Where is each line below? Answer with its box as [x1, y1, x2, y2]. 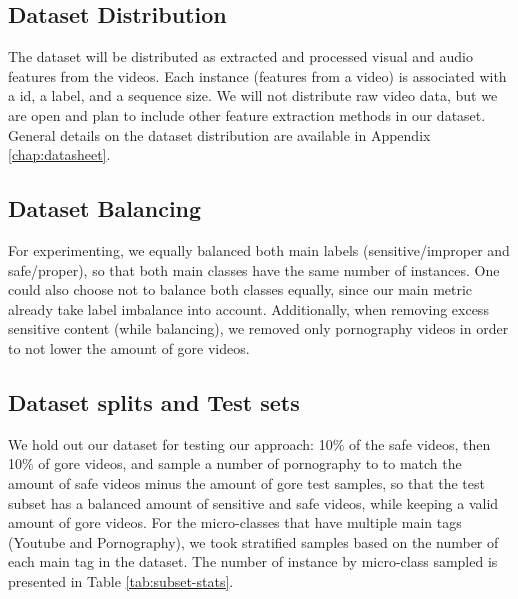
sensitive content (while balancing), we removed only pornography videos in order [8, 318, 509, 339]
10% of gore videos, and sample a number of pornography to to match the [8, 453, 462, 474]
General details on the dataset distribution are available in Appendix [8, 124, 431, 145]
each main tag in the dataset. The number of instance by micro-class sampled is [8, 551, 498, 572]
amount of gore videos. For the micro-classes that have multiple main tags [8, 512, 462, 533]
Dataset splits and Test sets [8, 386, 300, 417]
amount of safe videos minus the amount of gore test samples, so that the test [8, 472, 485, 493]
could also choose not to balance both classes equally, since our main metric [8, 279, 473, 300]
